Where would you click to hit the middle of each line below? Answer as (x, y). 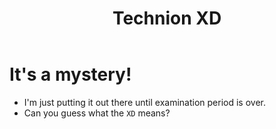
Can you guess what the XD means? (97, 113)
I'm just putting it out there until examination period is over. (145, 102)
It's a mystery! (70, 74)
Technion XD (167, 18)
